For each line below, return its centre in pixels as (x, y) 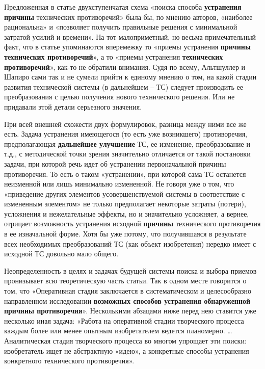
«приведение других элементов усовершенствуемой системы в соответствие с (125, 193)
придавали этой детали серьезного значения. (73, 106)
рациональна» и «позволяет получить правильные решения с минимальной (121, 27)
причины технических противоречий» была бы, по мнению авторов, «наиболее (128, 17)
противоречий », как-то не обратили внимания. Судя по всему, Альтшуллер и (125, 67)
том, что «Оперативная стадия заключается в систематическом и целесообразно (128, 291)
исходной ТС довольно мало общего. (61, 254)
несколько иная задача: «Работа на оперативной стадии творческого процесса (124, 320)
